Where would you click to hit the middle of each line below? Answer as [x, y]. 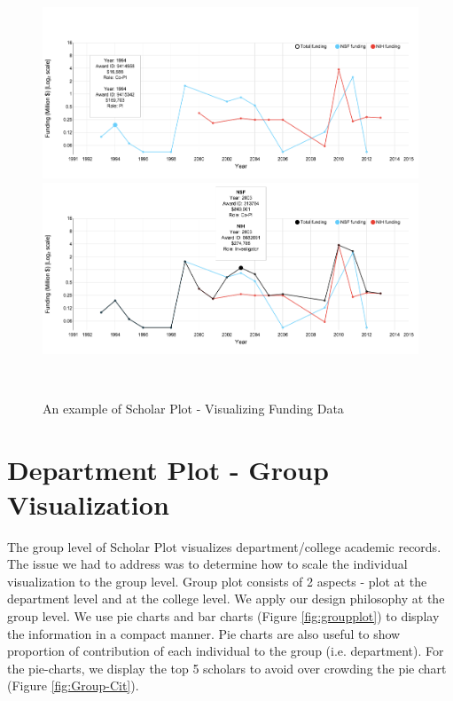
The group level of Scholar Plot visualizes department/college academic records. [224, 546]
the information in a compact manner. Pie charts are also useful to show [204, 633]
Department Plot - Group [168, 469]
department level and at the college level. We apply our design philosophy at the [226, 599]
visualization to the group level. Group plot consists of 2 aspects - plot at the [217, 581]
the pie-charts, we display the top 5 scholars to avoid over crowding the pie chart [227, 668]
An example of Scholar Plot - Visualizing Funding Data [193, 408]
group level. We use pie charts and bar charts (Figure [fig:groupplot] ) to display [223, 616]
